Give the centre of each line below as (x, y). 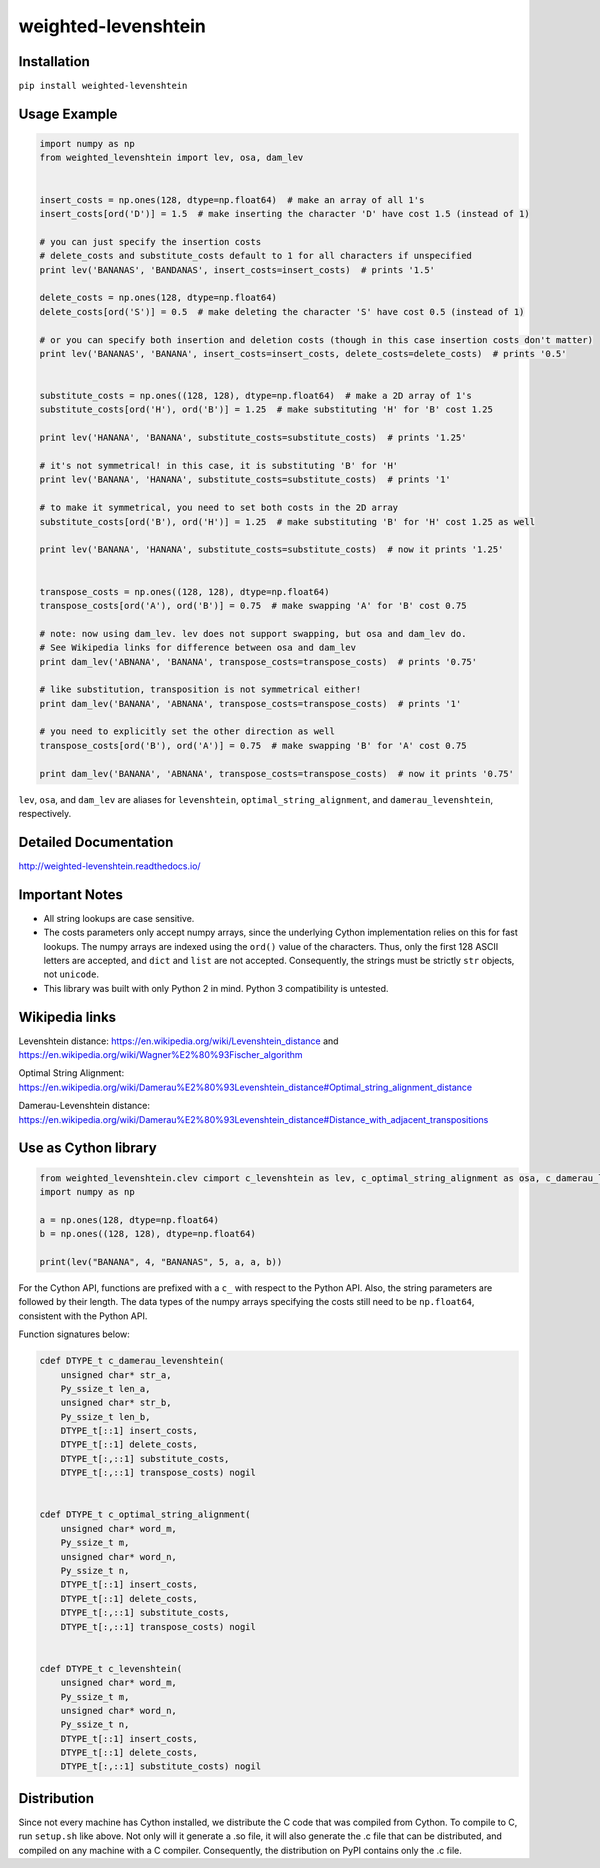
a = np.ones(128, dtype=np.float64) (129, 1219)
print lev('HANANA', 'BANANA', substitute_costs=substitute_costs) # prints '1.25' (253, 438)
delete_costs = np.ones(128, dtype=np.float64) (158, 298)
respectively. (45, 814)
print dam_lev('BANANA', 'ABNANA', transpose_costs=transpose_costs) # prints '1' (250, 703)
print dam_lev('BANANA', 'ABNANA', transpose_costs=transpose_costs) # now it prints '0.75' (277, 773)
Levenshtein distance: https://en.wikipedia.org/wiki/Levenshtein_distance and (178, 1041)
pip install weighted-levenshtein (103, 86)
